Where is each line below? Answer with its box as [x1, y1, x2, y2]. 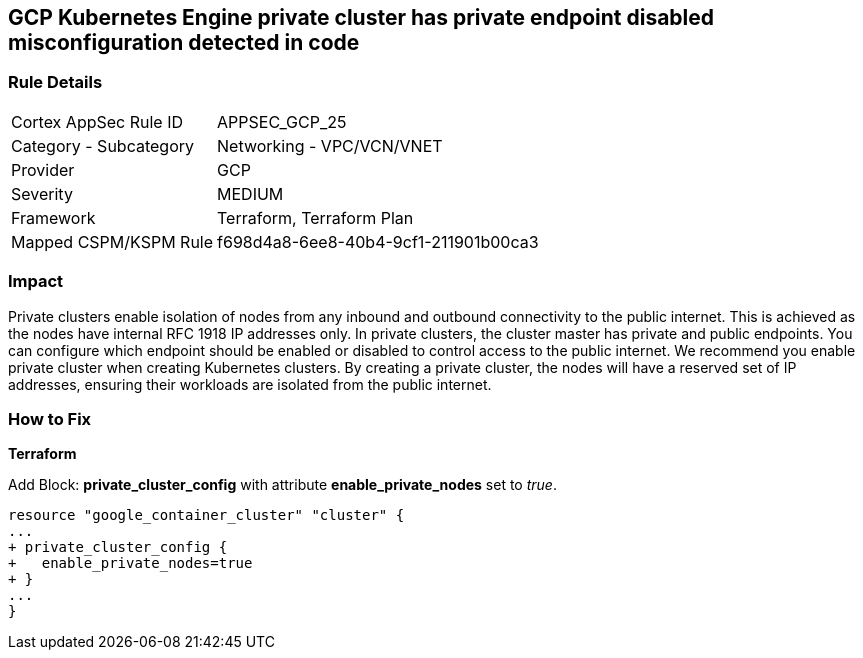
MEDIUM [217, 183, 284, 204]
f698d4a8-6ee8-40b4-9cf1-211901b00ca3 [217, 231, 539, 252]
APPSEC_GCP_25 [217, 111, 347, 132]
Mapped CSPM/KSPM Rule [11, 231, 214, 252]
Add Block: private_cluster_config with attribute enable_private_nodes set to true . [8, 476, 557, 494]
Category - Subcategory [11, 135, 194, 156]
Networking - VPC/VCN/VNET [217, 135, 443, 156]
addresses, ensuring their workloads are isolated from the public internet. [8, 375, 492, 393]
